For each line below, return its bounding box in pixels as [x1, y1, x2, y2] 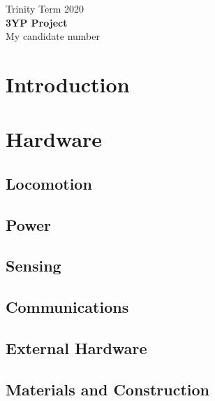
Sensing [6, 255, 61, 276]
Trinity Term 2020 [6, 1, 84, 15]
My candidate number [6, 29, 101, 43]
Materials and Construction [6, 378, 209, 400]
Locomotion [6, 172, 92, 194]
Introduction [6, 69, 130, 98]
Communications [6, 296, 129, 318]
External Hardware [6, 337, 147, 359]
